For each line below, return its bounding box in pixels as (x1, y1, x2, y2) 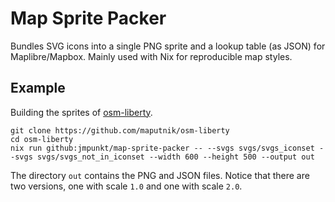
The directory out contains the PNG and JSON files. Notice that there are (10, 169, 310, 181)
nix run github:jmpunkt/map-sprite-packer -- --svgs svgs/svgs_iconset (10, 143, 315, 153)
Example (10, 80, 66, 97)
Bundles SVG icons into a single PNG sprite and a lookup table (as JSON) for (10, 40, 326, 52)
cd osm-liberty (10, 134, 74, 144)
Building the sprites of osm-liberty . (10, 106, 153, 118)
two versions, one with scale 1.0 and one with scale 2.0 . (10, 180, 243, 192)
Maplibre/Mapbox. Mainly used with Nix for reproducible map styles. (10, 50, 293, 62)
